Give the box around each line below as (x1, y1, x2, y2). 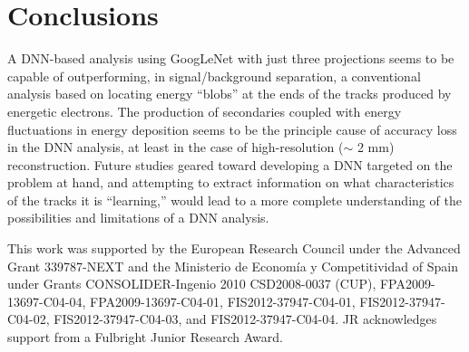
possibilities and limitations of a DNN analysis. (7, 208, 269, 227)
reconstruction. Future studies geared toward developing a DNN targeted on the (7, 155, 453, 174)
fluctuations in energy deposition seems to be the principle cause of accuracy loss (7, 119, 457, 138)
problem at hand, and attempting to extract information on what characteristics (7, 173, 454, 192)
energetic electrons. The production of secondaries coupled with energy (7, 101, 402, 120)
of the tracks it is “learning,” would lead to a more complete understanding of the (7, 190, 462, 209)
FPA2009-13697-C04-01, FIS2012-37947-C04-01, (89, 291, 356, 310)
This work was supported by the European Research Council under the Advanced (7, 239, 461, 258)
